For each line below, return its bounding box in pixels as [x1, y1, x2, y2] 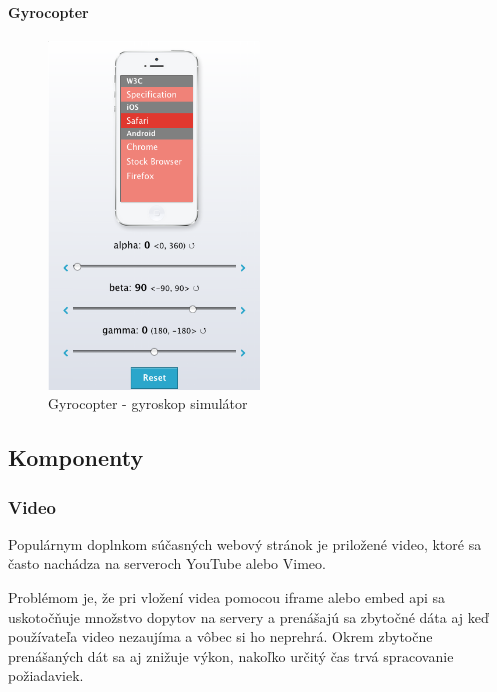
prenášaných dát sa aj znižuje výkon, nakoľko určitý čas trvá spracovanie [8, 645, 454, 666]
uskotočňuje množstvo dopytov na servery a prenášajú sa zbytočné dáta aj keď [8, 606, 489, 627]
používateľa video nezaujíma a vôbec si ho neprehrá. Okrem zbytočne [8, 626, 433, 647]
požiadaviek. [8, 665, 84, 686]
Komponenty [8, 442, 144, 473]
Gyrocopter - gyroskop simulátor [48, 393, 248, 414]
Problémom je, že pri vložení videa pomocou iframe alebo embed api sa [8, 587, 446, 608]
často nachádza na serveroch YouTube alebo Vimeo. [8, 553, 326, 574]
